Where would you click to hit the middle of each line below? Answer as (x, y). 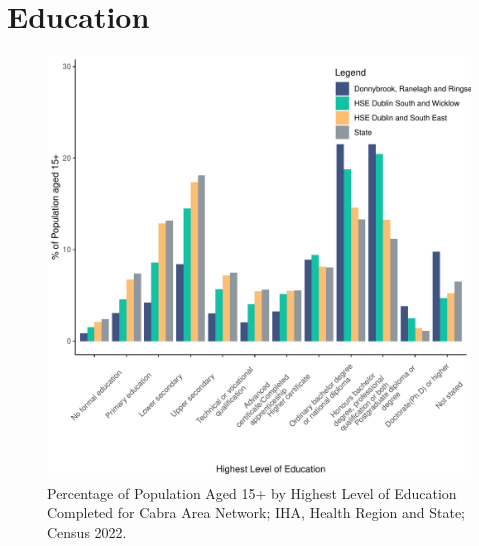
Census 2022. (87, 531)
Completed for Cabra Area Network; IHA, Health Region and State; (256, 512)
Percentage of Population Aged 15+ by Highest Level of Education (252, 492)
